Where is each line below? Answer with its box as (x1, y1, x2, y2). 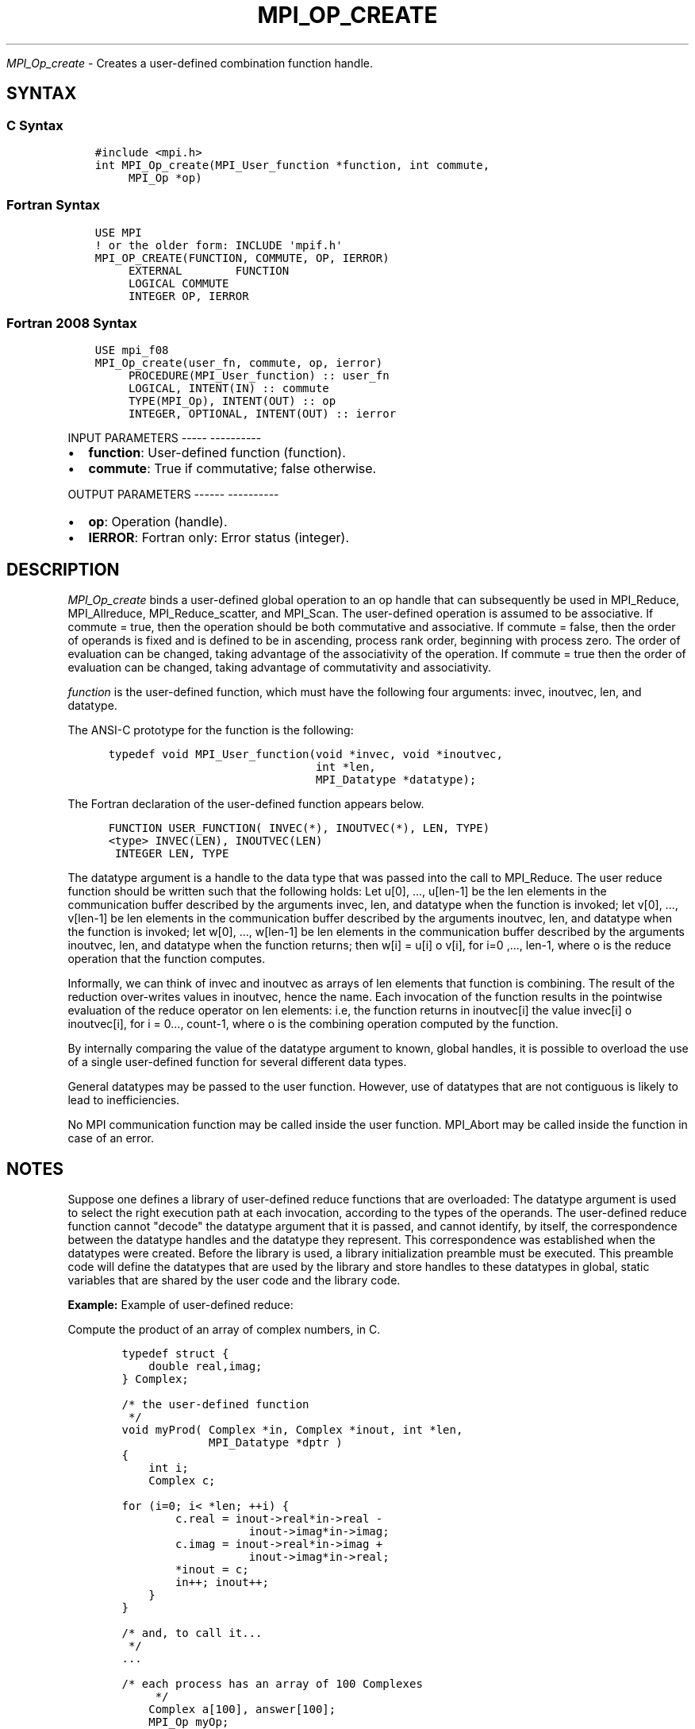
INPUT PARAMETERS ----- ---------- (67, 431, 262, 445)
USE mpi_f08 (94, 344, 169, 357)
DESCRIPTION (6, 559, 120, 580)
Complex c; (148, 1474, 216, 1488)
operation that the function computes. (67, 952, 266, 966)
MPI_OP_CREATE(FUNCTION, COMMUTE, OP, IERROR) (94, 251, 390, 264)
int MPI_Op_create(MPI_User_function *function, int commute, (94, 158, 490, 171)
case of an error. (67, 1131, 154, 1146)
